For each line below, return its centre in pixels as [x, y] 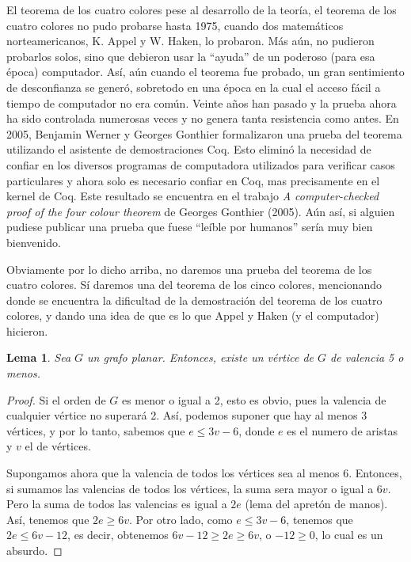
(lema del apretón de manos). [316, 504]
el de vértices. [58, 446]
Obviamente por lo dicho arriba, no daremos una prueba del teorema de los [189, 269]
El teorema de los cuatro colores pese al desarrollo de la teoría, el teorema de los [202, 9]
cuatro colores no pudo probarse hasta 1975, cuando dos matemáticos [175, 25]
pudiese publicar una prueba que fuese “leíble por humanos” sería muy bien [190, 227]
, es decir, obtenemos [118, 535]
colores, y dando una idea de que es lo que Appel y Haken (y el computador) [193, 315]
